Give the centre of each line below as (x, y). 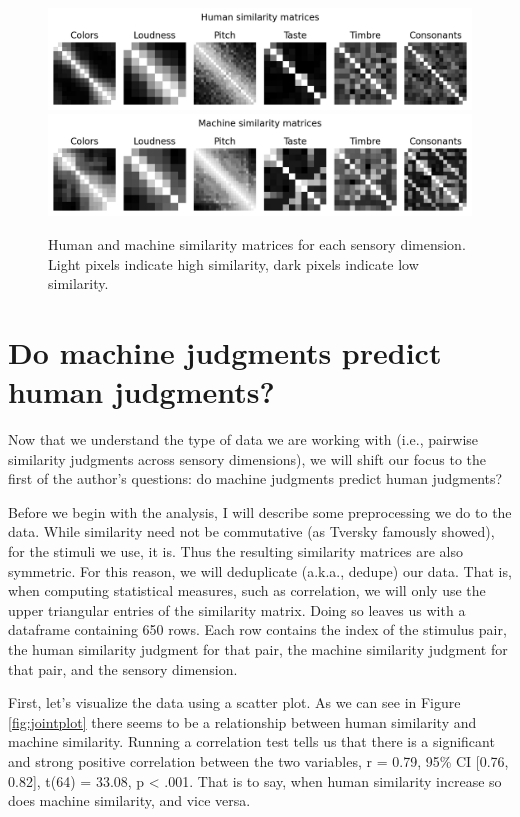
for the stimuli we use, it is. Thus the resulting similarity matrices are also (235, 550)
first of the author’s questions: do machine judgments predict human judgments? (255, 478)
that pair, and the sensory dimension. (123, 668)
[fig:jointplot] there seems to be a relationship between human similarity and (242, 721)
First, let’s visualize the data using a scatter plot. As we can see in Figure (234, 702)
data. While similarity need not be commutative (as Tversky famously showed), (251, 531)
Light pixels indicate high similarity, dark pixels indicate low (233, 263)
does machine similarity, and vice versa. (129, 800)
